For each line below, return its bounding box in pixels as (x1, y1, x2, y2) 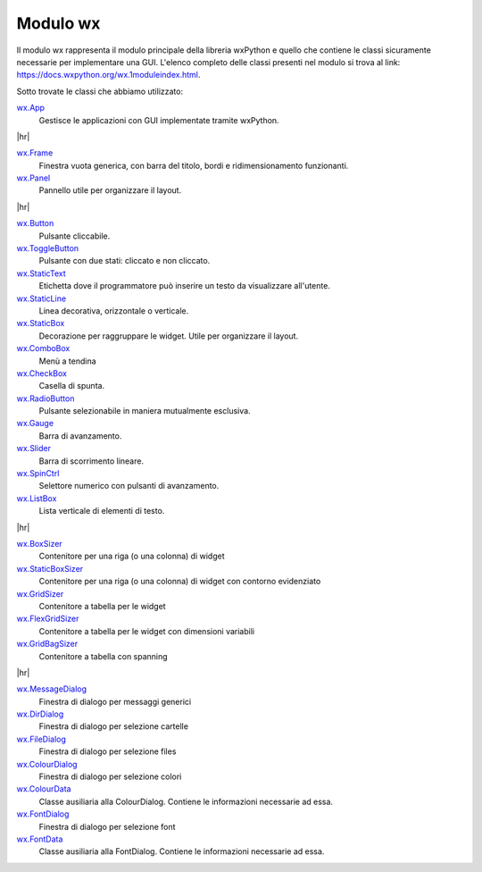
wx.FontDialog (16, 809, 70, 819)
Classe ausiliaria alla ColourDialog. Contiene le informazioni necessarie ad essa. (38, 796, 334, 807)
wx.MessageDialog (16, 683, 87, 694)
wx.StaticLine (16, 293, 67, 304)
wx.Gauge (16, 418, 54, 429)
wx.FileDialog (16, 734, 67, 744)
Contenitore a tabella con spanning (38, 650, 169, 661)
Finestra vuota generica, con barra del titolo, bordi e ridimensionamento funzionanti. (38, 160, 349, 171)
